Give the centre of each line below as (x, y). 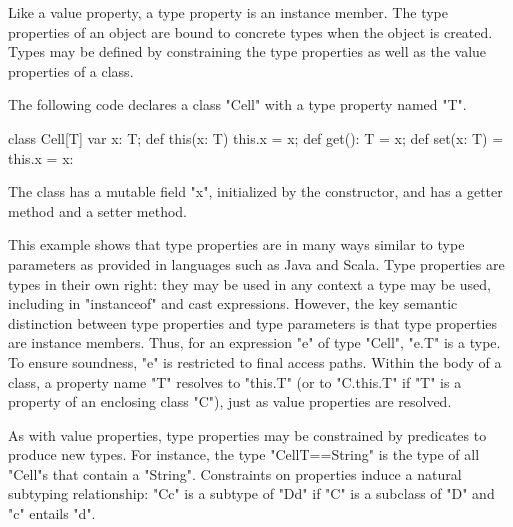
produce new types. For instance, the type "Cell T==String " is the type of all (244, 454)
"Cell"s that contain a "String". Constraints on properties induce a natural (235, 473)
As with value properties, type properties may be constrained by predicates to (247, 434)
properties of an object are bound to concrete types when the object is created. (250, 31)
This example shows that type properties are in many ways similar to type (236, 244)
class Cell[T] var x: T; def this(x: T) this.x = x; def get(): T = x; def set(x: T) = (256, 137)
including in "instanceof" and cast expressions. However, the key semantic (233, 303)
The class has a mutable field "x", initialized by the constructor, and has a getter (255, 191)
